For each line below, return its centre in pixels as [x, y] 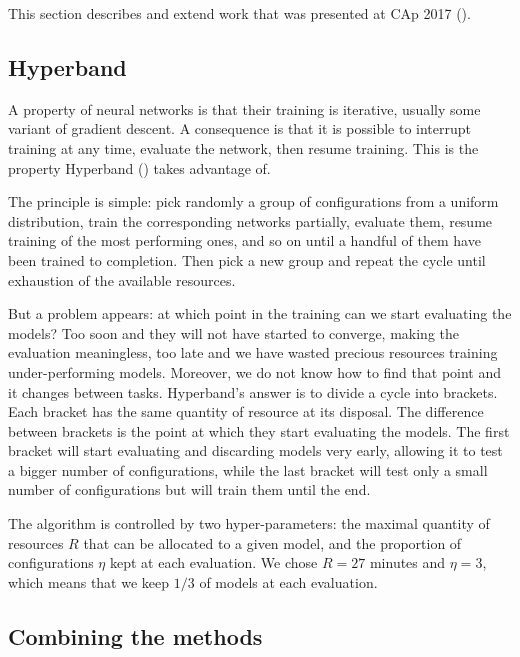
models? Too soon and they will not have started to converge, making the [234, 332]
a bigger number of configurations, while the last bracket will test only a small [248, 469]
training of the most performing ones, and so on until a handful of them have [244, 240]
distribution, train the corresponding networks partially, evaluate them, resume [250, 220]
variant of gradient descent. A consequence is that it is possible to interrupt [239, 128]
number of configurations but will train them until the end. [189, 489]
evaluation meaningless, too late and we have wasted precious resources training [253, 352]
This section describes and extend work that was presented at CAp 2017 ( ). [239, 13]
